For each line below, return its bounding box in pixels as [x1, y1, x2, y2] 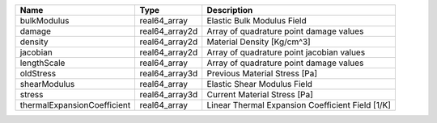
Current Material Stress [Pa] [206, 89, 313, 100]
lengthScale [19, 57, 66, 68]
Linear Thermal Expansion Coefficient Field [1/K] [206, 100, 392, 110]
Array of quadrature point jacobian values [206, 47, 366, 58]
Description [206, 5, 253, 15]
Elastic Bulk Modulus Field [206, 15, 307, 26]
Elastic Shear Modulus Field [206, 79, 313, 89]
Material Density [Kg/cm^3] [206, 36, 311, 47]
